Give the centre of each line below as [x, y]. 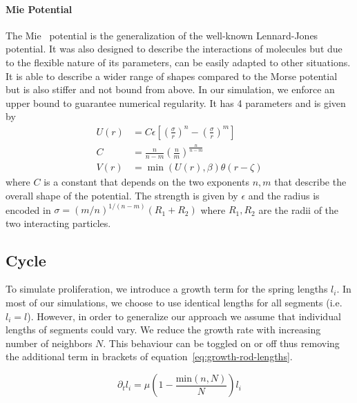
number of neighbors [49, 343]
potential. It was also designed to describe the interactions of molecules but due [174, 49]
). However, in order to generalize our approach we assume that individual [184, 316]
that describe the [310, 182]
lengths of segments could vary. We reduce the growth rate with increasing [163, 330]
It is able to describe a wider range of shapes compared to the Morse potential [172, 76]
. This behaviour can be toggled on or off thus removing [221, 343]
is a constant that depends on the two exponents [146, 182]
